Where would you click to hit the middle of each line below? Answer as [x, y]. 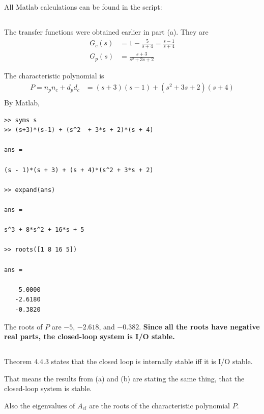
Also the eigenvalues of [40, 405]
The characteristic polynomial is [54, 76]
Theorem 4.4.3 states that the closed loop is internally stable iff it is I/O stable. [128, 361]
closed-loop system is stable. [48, 388]
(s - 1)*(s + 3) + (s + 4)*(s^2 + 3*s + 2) [79, 170]
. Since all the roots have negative [199, 326]
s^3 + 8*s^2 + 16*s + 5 [44, 230]
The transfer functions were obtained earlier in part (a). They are [106, 31]
